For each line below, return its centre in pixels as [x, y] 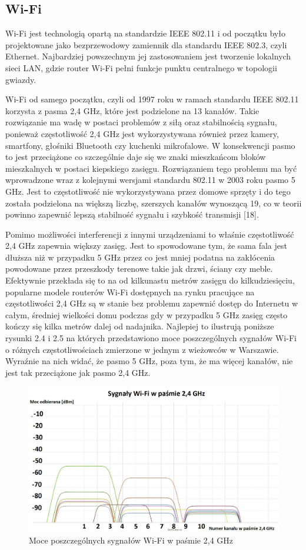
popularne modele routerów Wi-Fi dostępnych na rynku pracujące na [130, 291]
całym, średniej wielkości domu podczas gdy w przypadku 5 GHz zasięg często [147, 314]
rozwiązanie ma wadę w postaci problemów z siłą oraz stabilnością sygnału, [141, 122]
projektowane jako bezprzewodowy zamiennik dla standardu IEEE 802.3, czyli [146, 44]
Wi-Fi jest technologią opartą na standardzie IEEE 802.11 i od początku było [145, 33]
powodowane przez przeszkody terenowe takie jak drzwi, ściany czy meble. [139, 269]
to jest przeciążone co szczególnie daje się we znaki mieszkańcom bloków [136, 157]
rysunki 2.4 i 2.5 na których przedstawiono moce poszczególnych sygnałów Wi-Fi [151, 338]
